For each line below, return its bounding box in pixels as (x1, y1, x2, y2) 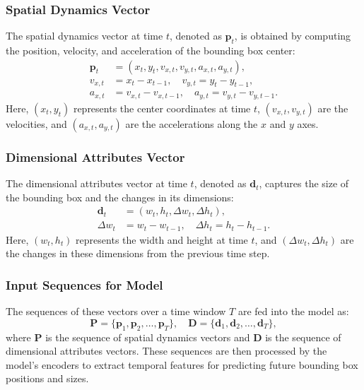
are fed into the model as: (237, 304, 349, 319)
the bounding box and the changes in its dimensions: (6, 189, 234, 204)
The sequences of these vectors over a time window (6, 304, 226, 319)
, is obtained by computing (234, 28, 351, 43)
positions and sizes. (6, 371, 89, 386)
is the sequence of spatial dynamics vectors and (45, 329, 250, 344)
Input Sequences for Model (6, 276, 163, 293)
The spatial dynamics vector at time (6, 28, 163, 43)
